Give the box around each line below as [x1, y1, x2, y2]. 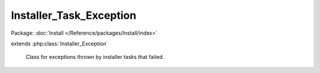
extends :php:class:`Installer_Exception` [11, 40, 108, 47]
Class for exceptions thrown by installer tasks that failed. [25, 54, 164, 61]
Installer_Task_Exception [11, 9, 136, 22]
